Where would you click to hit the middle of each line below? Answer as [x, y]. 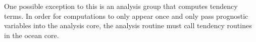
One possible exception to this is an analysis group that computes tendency [121, 6]
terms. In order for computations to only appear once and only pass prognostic [126, 16]
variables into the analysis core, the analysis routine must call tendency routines [128, 25]
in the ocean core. [32, 35]
